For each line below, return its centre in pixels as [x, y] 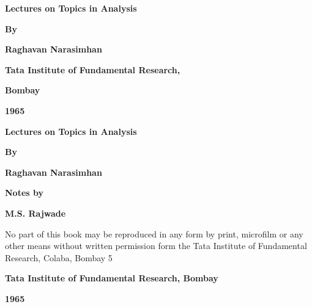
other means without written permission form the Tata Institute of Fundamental [156, 246]
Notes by [24, 193]
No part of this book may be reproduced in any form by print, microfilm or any [154, 233]
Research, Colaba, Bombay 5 [59, 257]
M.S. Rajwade [35, 213]
